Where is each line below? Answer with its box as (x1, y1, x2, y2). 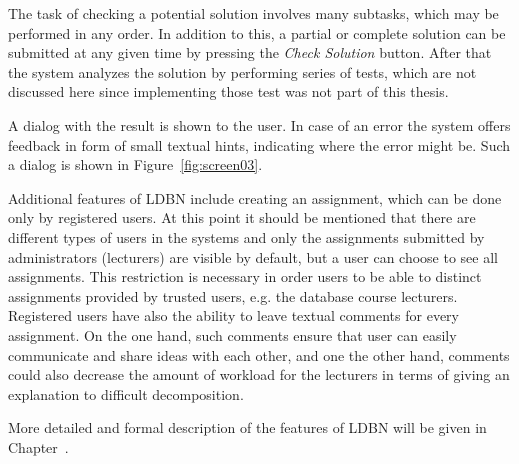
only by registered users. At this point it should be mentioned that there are (8, 207, 476, 228)
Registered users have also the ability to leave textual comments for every (8, 305, 459, 326)
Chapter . (8, 436, 69, 457)
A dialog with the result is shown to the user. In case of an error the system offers (8, 114, 511, 135)
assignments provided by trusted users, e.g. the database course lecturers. (8, 285, 458, 306)
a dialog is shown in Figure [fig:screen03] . (8, 154, 263, 175)
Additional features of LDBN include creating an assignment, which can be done (8, 187, 502, 208)
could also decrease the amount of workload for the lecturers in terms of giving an (8, 364, 510, 385)
